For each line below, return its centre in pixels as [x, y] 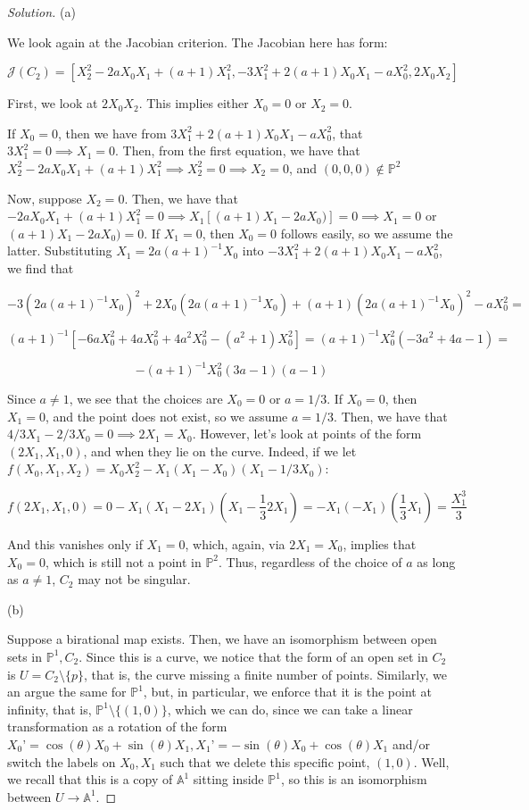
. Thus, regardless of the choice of [310, 561]
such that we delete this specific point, [265, 761]
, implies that [380, 543]
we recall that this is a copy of [90, 779]
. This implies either [194, 103]
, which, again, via [235, 543]
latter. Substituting [60, 251]
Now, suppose [45, 198]
